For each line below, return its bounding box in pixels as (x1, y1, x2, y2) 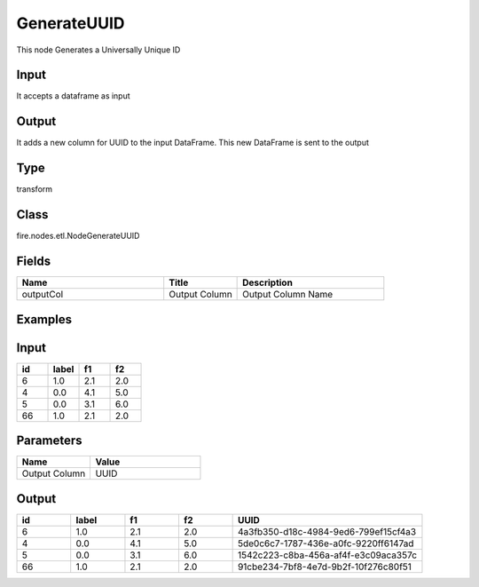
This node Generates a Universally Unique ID (16, 44, 181, 55)
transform (16, 184, 53, 194)
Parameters (16, 433, 82, 448)
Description (242, 276, 293, 289)
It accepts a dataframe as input (16, 91, 130, 101)
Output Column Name (242, 289, 334, 301)
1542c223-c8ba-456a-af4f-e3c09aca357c (237, 549, 417, 561)
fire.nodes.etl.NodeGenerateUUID (16, 231, 140, 242)
